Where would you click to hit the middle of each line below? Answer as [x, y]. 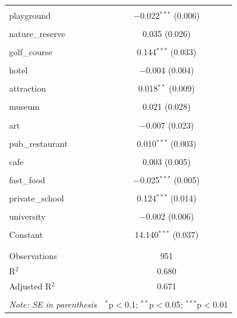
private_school [37, 198]
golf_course [31, 52]
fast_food [27, 179]
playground [30, 15]
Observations [33, 256]
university [28, 216]
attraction [28, 88]
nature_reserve [37, 34]
